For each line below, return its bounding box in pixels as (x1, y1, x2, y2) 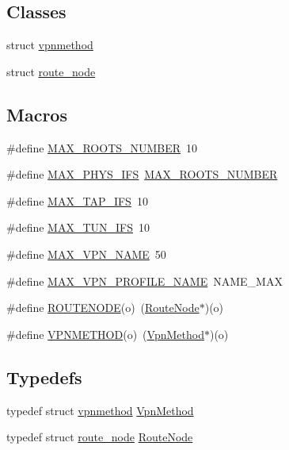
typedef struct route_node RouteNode (6, 429, 193, 445)
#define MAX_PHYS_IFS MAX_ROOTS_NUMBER (6, 166, 278, 183)
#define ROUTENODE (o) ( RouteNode (6, 299, 200, 316)
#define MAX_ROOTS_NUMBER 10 (6, 139, 198, 156)
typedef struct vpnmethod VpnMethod (6, 402, 194, 418)
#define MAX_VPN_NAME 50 (6, 245, 166, 262)
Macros (6, 102, 67, 126)
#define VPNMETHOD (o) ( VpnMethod (6, 325, 204, 342)
